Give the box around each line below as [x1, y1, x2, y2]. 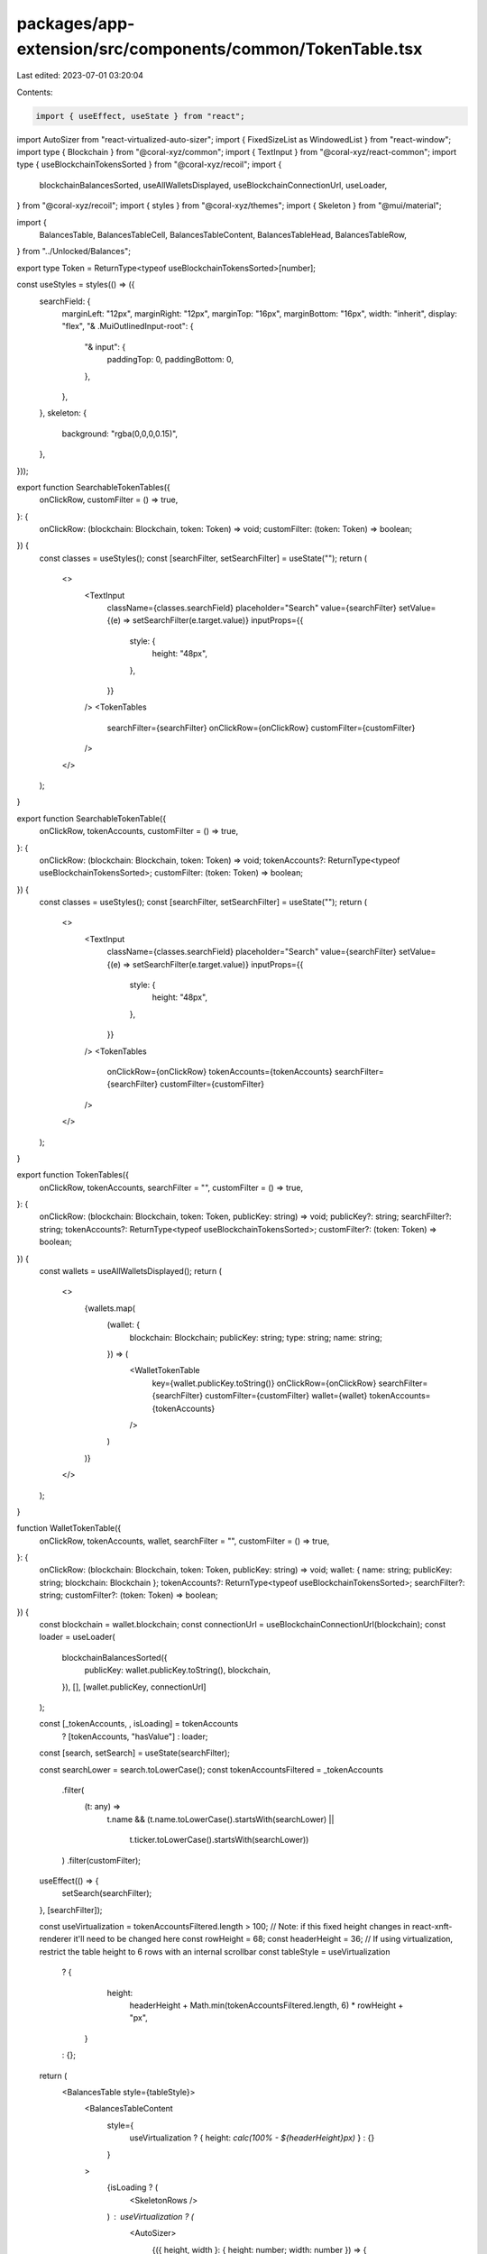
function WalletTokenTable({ [16, 1523, 122, 1534]
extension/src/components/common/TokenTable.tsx [16, 39, 423, 59]
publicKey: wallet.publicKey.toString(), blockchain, [84, 1664, 271, 1676]
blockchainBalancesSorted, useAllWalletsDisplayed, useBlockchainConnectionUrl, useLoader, [39, 179, 388, 190]
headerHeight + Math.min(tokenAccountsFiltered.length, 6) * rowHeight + [129, 2000, 404, 2011]
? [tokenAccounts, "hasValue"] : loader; [61, 1731, 208, 1742]
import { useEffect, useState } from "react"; [35, 111, 245, 121]
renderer [39, 1934, 72, 1945]
